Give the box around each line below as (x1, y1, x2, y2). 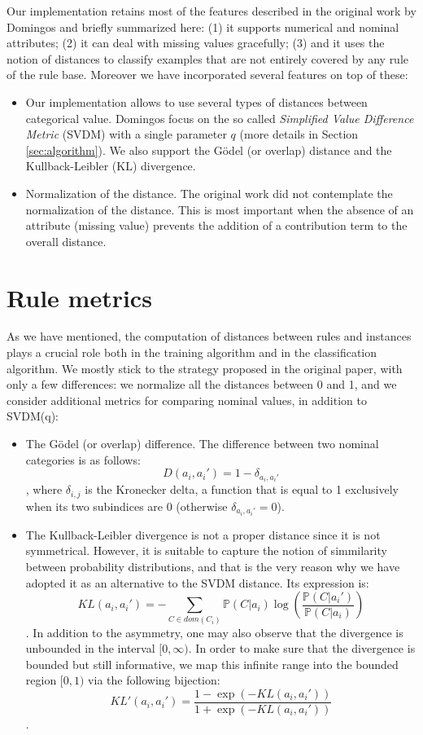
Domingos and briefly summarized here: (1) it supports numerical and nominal (7, 18, 399, 35)
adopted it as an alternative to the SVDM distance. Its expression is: (25, 574, 369, 591)
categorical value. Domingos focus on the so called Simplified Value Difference (25, 109, 414, 126)
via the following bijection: (88, 671, 220, 689)
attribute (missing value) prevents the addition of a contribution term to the (25, 217, 408, 234)
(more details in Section (239, 125, 359, 143)
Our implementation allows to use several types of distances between (25, 93, 368, 110)
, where (25, 481, 63, 498)
